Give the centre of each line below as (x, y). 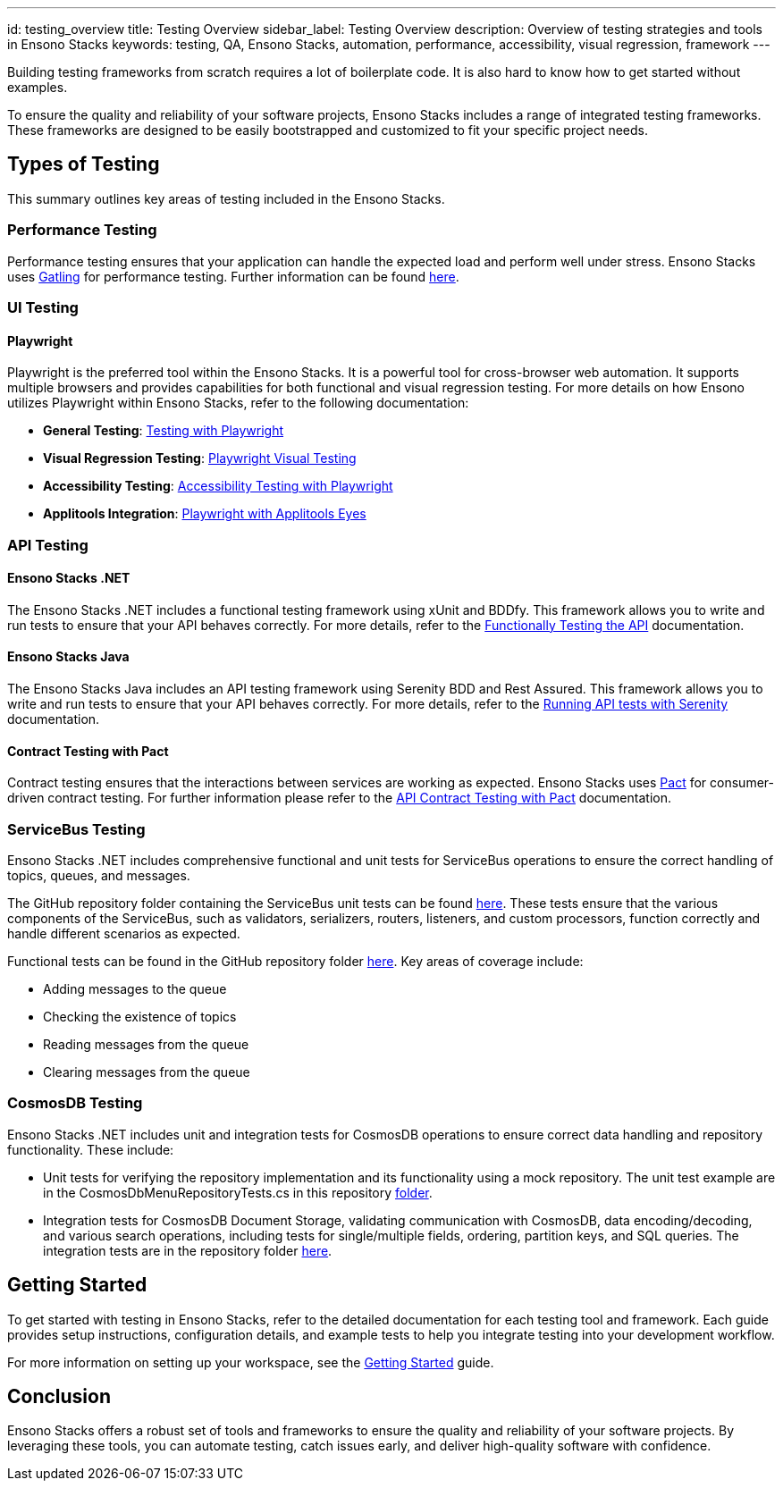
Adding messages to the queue (135, 988)
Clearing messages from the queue (147, 1072)
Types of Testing (84, 164)
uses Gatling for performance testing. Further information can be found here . (233, 276)
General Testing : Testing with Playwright (164, 431)
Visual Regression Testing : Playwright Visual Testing (200, 458)
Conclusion (59, 1396)
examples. (38, 87)
